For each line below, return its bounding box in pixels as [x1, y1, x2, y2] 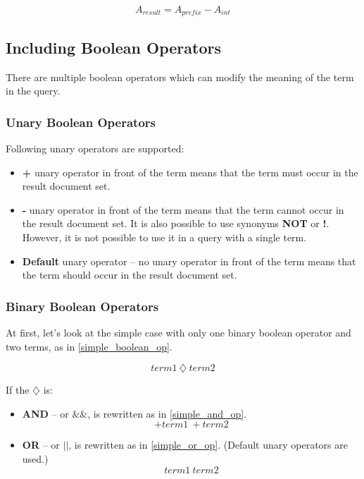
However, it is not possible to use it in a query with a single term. [22, 230, 307, 245]
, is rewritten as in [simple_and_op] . [87, 406, 247, 420]
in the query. [6, 83, 61, 98]
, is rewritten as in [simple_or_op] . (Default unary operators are [68, 437, 348, 452]
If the [6, 382, 30, 397]
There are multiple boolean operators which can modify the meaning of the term [6, 69, 354, 84]
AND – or [22, 406, 69, 420]
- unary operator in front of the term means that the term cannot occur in [22, 202, 344, 217]
